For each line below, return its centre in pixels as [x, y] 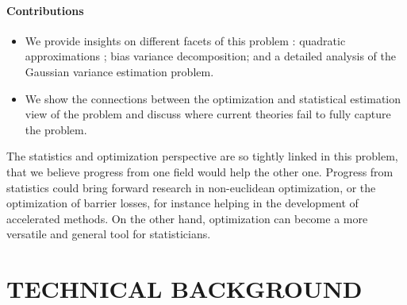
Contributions [45, 10]
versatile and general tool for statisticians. [109, 234]
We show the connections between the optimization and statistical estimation [213, 98]
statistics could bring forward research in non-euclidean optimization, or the [191, 187]
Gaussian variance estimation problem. [119, 71]
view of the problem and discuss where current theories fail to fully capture [208, 114]
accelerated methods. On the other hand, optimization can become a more [187, 218]
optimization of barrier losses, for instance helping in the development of [182, 203]
